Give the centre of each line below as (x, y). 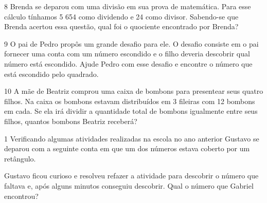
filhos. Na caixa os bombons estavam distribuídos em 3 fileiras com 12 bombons (130, 101)
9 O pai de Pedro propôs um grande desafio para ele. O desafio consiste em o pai (131, 43)
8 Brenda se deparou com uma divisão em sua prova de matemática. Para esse (128, 6)
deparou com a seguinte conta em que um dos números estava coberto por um (127, 148)
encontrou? (21, 196)
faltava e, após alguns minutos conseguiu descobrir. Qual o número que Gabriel (129, 185)
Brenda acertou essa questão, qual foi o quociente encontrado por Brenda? (121, 26)
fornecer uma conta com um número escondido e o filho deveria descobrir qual (127, 54)
